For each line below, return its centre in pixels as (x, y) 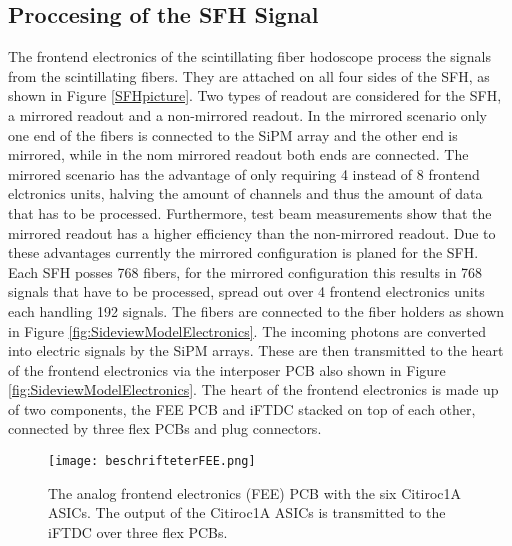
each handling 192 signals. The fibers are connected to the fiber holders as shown (256, 310)
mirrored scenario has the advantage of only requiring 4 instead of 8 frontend (244, 173)
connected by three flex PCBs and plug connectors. (165, 428)
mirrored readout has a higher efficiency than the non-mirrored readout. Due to (252, 232)
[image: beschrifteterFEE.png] (152, 461)
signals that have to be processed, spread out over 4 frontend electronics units (246, 291)
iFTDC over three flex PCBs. (138, 531)
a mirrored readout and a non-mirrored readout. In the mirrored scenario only (247, 114)
